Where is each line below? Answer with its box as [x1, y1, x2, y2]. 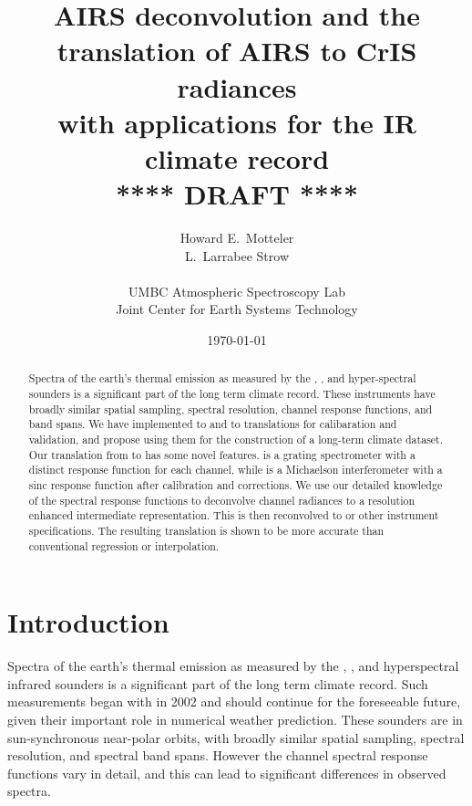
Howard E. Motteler [180, 228, 294, 247]
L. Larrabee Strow [184, 246, 290, 265]
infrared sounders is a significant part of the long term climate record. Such [7, 674, 428, 693]
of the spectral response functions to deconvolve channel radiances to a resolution [28, 492, 416, 508]
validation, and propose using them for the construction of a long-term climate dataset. [28, 432, 444, 447]
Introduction [7, 603, 169, 641]
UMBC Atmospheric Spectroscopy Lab [128, 281, 345, 300]
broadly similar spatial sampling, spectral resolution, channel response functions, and [28, 401, 433, 416]
